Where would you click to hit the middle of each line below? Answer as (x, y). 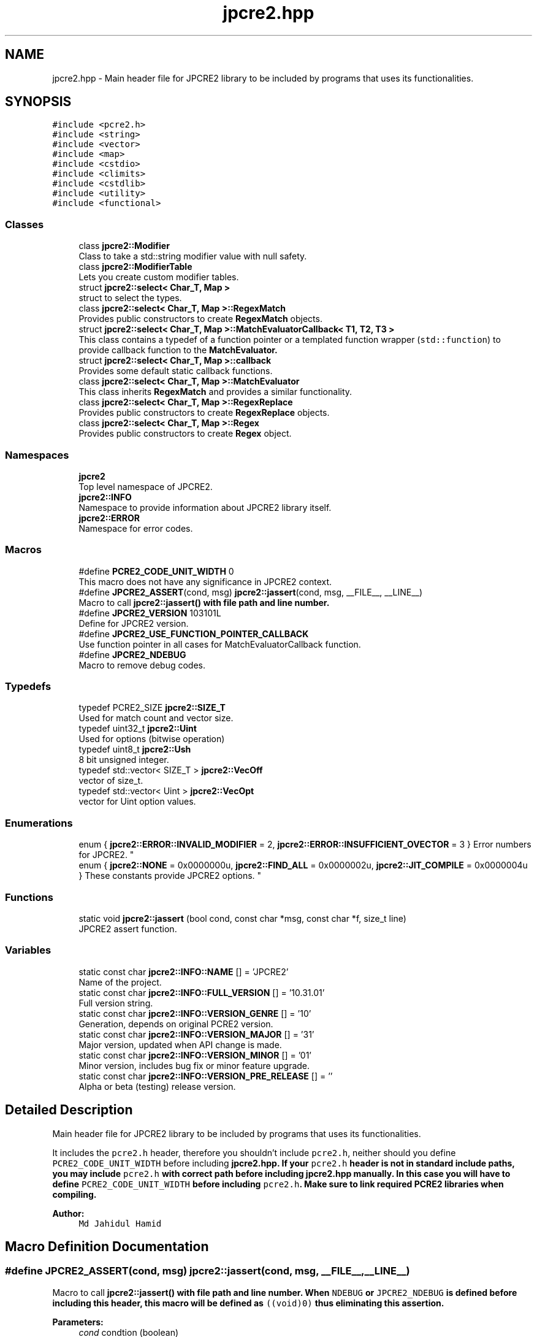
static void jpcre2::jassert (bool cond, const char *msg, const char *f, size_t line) (242, 918)
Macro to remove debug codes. (142, 665)
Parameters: (78, 1322)
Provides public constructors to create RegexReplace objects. (204, 413)
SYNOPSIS (38, 102)
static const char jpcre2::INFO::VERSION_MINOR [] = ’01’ (195, 1055)
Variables (28, 950)
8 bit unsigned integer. (124, 760)
